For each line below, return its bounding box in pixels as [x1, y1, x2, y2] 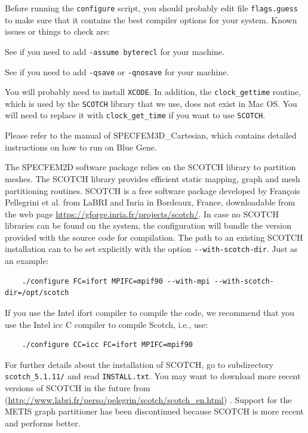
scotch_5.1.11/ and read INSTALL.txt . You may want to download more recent [5, 370, 301, 382]
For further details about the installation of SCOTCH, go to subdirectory [5, 358, 274, 370]
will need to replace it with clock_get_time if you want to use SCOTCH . [5, 109, 266, 121]
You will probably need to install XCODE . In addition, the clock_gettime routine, [5, 85, 301, 98]
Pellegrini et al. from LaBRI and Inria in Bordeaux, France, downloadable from [5, 196, 295, 208]
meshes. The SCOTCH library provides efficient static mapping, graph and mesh [5, 172, 300, 185]
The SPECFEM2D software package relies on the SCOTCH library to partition [5, 161, 296, 173]
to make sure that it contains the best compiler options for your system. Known [5, 13, 297, 26]
